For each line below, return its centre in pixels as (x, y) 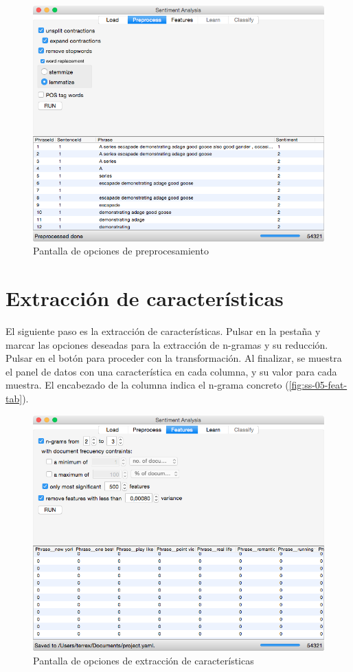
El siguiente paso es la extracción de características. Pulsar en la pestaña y (163, 331)
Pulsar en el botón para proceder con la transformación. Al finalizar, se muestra (174, 358)
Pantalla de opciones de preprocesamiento (121, 251)
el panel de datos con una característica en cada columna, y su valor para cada (171, 371)
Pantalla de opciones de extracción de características (144, 660)
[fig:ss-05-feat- (318, 385)
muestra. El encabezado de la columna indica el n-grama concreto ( (147, 385)
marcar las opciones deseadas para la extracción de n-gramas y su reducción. (167, 344)
